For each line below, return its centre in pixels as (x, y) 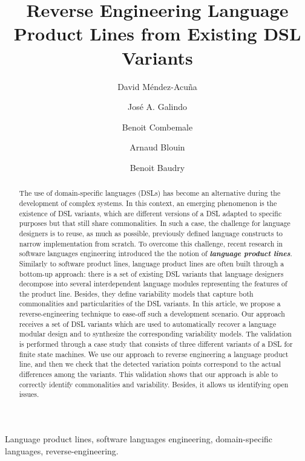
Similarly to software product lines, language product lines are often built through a (152, 263)
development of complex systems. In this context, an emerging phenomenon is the (148, 203)
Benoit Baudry (157, 167)
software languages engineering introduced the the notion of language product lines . (156, 253)
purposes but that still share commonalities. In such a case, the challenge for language (155, 223)
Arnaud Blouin (157, 147)
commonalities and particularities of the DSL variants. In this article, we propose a (150, 304)
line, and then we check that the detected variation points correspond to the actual (150, 364)
